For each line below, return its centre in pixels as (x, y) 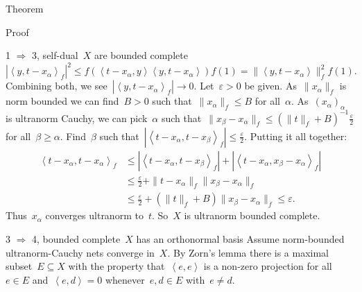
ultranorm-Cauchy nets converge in (80, 252)
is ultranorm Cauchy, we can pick (77, 118)
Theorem (25, 8)
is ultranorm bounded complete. (252, 215)
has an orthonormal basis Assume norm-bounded (240, 239)
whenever (125, 279)
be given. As (270, 86)
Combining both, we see (57, 86)
